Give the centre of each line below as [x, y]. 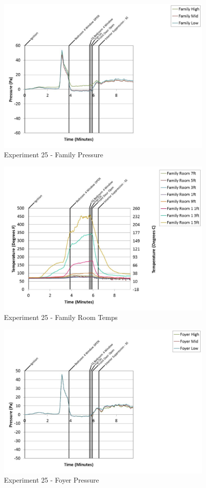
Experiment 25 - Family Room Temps [61, 317]
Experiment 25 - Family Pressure [54, 155]
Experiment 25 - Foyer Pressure [51, 480]
